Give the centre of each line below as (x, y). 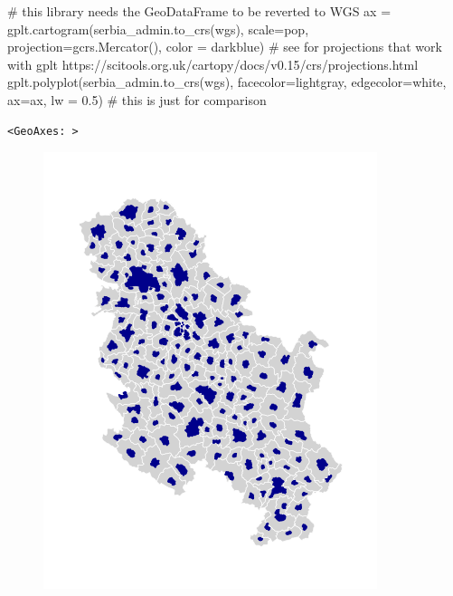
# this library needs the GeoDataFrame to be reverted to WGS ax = (199, 11)
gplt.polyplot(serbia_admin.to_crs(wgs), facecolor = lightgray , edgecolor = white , (227, 82)
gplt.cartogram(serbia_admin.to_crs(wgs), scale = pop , (158, 29)
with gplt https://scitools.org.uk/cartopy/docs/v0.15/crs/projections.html (213, 64)
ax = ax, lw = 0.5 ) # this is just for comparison (137, 99)
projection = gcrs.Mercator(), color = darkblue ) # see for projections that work (225, 47)
